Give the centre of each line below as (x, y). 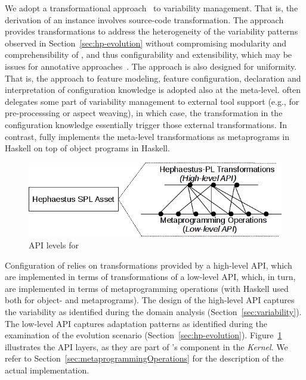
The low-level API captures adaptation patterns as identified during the (136, 323)
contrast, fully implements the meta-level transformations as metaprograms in (147, 136)
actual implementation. (47, 370)
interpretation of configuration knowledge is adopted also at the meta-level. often (153, 90)
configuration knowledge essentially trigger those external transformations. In (146, 124)
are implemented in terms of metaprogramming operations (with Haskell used (147, 288)
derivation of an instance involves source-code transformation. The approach (144, 19)
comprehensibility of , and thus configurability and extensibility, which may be (149, 54)
